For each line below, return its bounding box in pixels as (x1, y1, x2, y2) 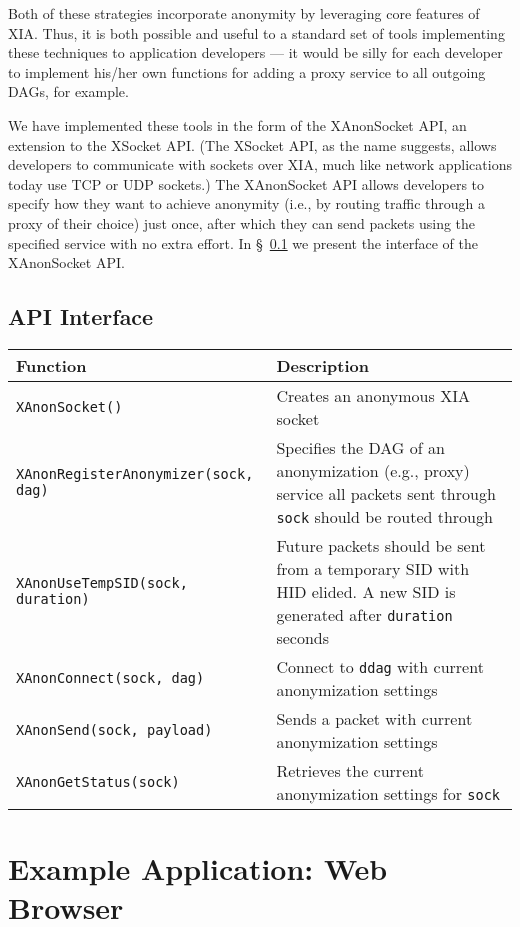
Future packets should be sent (276, 533, 486, 557)
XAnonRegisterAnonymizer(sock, (16, 465, 254, 482)
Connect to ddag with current (276, 654, 484, 678)
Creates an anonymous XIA (276, 383, 470, 407)
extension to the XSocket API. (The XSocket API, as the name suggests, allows (8, 134, 497, 155)
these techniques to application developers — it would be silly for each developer (8, 42, 503, 63)
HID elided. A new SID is (276, 579, 456, 603)
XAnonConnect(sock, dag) (16, 669, 205, 686)
